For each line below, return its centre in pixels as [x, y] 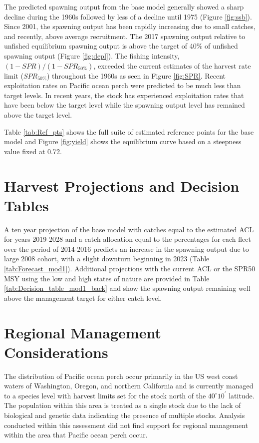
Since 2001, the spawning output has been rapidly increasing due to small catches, [130, 26]
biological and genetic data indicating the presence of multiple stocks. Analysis [125, 415]
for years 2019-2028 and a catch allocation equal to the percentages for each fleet [128, 239]
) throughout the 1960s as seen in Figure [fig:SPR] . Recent [136, 75]
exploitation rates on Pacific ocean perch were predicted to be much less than [123, 85]
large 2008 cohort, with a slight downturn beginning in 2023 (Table [107, 259]
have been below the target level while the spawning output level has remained [125, 105]
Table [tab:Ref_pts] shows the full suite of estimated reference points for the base [129, 131]
